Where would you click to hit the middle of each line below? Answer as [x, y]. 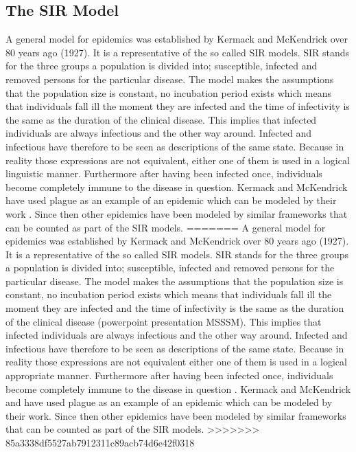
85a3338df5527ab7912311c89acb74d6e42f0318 [100, 443]
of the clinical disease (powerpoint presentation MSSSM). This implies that [164, 321]
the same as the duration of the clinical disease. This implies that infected [161, 119]
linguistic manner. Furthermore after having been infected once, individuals [164, 173]
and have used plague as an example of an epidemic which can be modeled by [169, 402]
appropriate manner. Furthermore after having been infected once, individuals [169, 375]
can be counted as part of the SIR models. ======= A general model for [166, 227]
